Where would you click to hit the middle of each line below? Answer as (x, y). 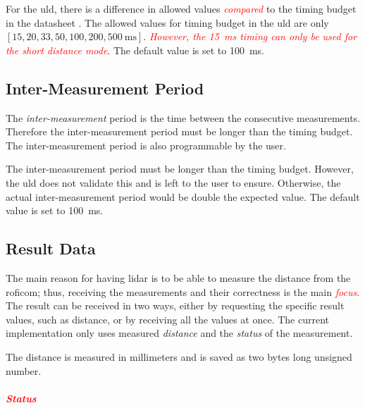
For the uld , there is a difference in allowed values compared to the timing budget (181, 8)
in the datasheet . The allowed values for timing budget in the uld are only (167, 22)
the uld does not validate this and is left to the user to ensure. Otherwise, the (173, 182)
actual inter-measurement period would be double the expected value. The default (183, 196)
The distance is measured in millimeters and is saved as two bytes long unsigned (179, 356)
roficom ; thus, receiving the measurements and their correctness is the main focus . (183, 291)
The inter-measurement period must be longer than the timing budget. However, (180, 169)
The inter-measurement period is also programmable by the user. (146, 145)
